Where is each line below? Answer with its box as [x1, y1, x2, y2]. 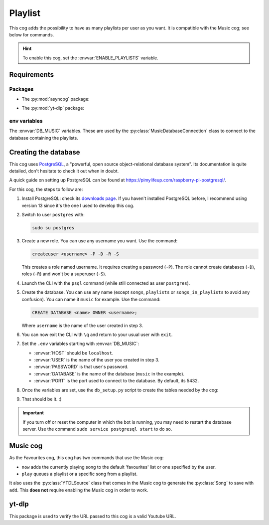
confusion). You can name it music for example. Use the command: [21, 296, 160, 302]
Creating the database [9, 148, 80, 157]
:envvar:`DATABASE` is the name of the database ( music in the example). [34, 370, 185, 376]
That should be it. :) [21, 396, 62, 402]
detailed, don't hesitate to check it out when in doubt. [9, 168, 119, 174]
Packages [9, 85, 34, 92]
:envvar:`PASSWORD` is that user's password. [34, 364, 129, 370]
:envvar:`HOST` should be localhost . [34, 350, 114, 356]
